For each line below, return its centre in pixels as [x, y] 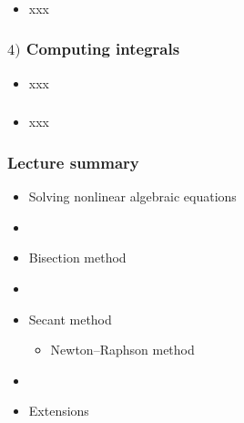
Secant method [70, 319]
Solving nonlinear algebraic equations [132, 196]
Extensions [59, 411]
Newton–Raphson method [122, 350]
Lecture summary [73, 162]
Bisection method [77, 258]
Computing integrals [103, 49]
